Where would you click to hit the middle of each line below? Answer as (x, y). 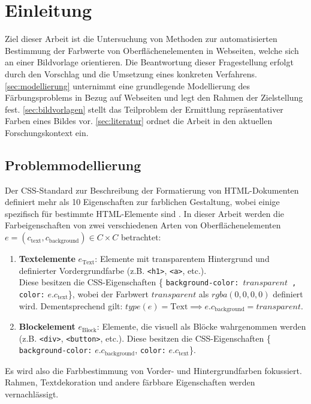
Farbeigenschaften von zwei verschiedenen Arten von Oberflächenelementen (143, 225)
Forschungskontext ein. (47, 132)
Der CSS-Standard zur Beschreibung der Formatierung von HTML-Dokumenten (152, 190)
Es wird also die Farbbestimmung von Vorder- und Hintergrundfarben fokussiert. (153, 370)
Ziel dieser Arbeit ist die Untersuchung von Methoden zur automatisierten (141, 39)
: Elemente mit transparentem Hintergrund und (182, 259)
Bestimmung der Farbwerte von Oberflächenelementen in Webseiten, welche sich (152, 50)
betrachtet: (141, 237)
